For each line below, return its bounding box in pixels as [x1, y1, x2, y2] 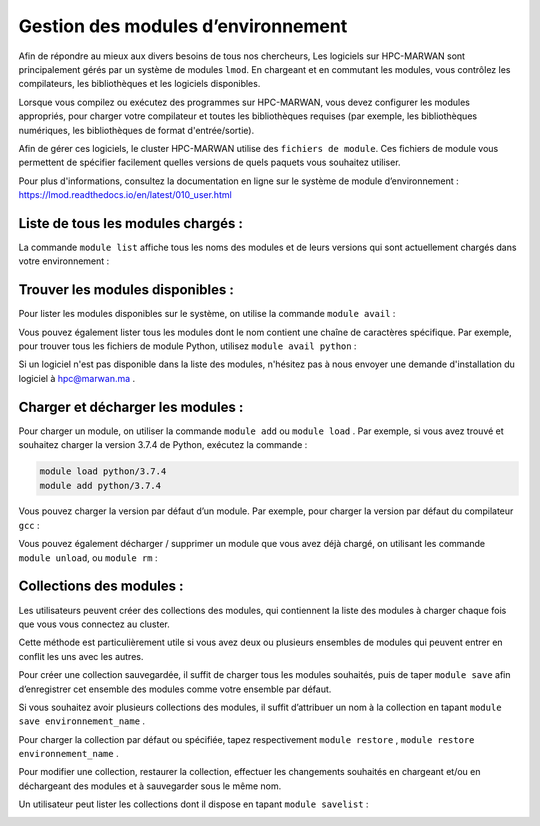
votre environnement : [18, 255, 110, 267]
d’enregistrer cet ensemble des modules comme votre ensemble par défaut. [18, 683, 332, 695]
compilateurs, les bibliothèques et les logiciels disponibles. [18, 78, 261, 90]
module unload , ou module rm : [18, 551, 159, 564]
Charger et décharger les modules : [18, 398, 244, 415]
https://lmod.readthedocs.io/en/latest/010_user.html [18, 189, 232, 201]
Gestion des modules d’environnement [18, 15, 348, 37]
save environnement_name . [18, 715, 145, 727]
